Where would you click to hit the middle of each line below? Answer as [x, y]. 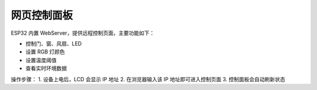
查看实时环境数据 [46, 68]
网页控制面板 [42, 15]
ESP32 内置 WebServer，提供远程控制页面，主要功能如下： [83, 33]
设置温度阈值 [41, 60]
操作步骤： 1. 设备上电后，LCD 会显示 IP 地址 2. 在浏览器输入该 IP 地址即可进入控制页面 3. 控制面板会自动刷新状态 [148, 79]
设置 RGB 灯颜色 [45, 52]
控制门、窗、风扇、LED [54, 44]
